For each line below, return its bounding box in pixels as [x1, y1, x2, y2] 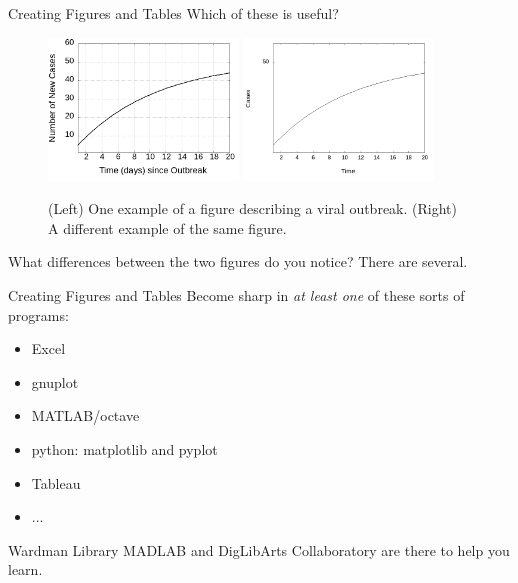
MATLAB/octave [31, 405, 140, 426]
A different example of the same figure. [48, 217, 287, 238]
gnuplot [31, 371, 79, 392]
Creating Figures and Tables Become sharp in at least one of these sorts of [8, 285, 465, 306]
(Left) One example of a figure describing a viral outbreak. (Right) [48, 198, 457, 219]
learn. [8, 559, 43, 580]
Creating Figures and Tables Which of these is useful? [8, 3, 339, 23]
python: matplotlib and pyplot [31, 439, 218, 460]
